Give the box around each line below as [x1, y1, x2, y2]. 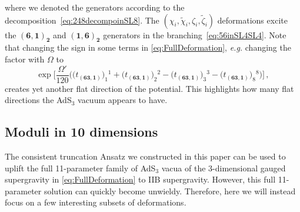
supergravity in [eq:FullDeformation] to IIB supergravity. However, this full [5, 173, 276, 185]
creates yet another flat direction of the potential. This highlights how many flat [5, 82, 294, 94]
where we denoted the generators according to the [5, 1, 185, 13]
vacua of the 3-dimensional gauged [161, 161, 286, 174]
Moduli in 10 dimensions [5, 122, 158, 141]
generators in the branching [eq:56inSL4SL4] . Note [103, 28, 286, 41]
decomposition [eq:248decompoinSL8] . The [5, 14, 159, 26]
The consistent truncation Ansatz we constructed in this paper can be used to [5, 150, 286, 163]
